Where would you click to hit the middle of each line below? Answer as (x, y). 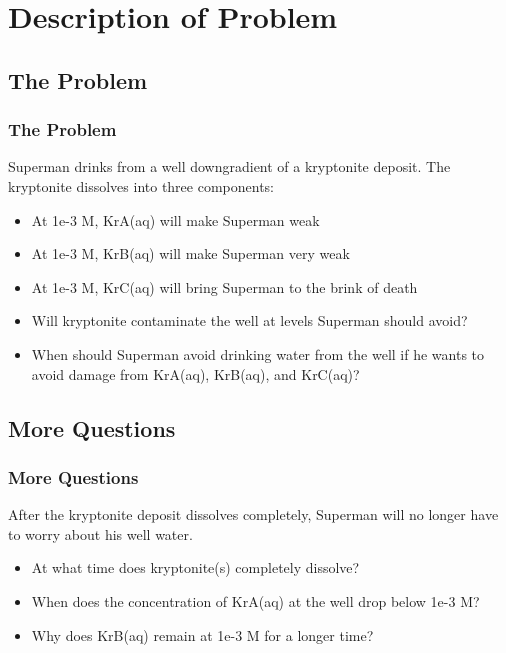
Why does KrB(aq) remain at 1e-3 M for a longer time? (202, 634)
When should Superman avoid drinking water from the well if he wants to (258, 353)
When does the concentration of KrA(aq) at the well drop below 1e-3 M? (255, 600)
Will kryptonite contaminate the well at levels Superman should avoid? (249, 320)
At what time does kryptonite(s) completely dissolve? (195, 567)
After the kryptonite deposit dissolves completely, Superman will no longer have (253, 514)
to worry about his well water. (100, 533)
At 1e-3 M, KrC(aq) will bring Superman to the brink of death (224, 286)
